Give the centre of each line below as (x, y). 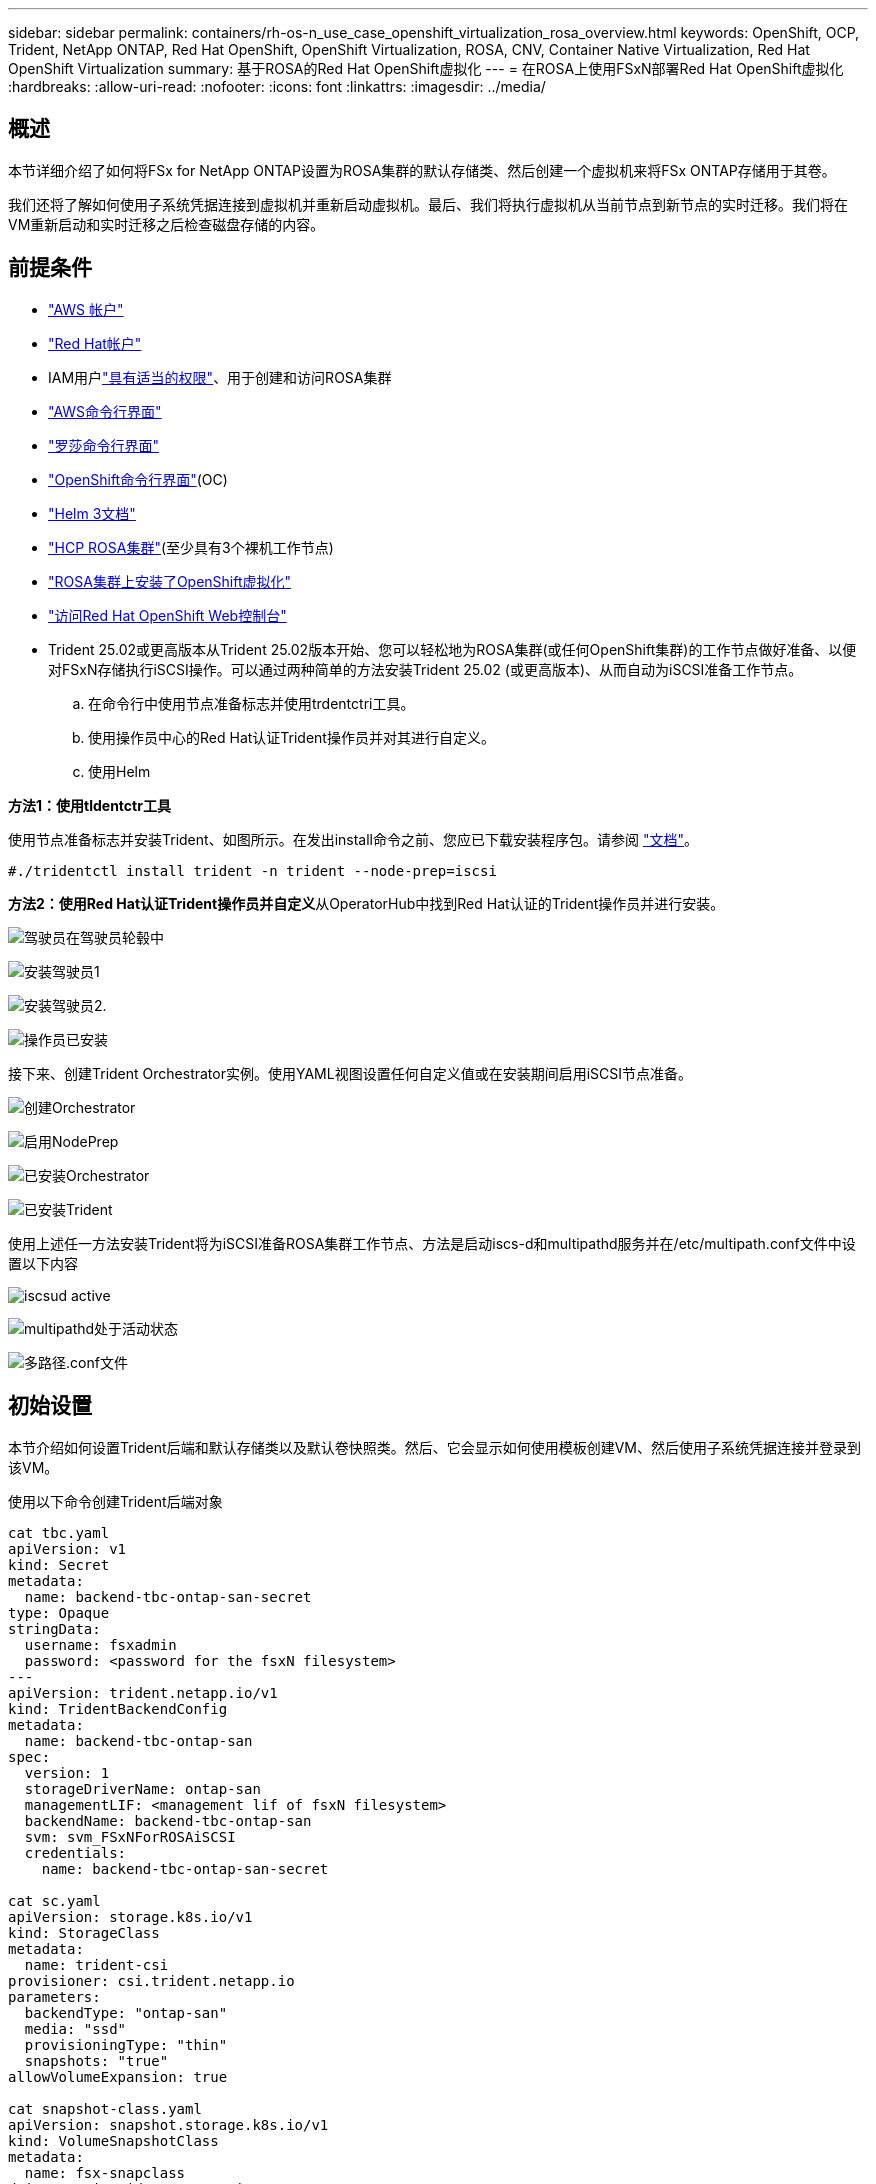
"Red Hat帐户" (95, 343)
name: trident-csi (96, 1964)
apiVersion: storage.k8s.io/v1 (130, 1916)
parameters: (54, 1996)
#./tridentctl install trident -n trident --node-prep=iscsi (252, 870)
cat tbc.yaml (59, 1532)
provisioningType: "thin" (126, 2044)
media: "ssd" (75, 2028)
